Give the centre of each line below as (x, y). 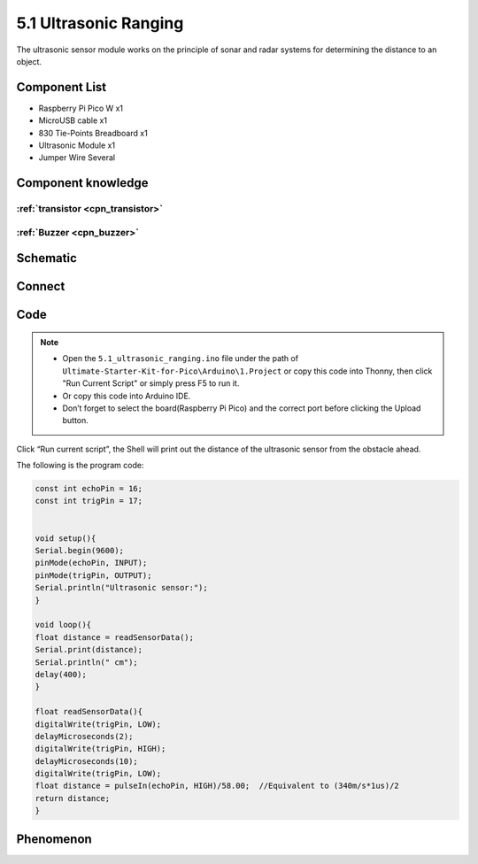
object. (29, 61)
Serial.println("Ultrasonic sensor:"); (121, 588)
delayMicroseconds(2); (84, 736)
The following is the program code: (80, 466)
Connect (41, 286)
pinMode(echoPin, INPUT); (91, 563)
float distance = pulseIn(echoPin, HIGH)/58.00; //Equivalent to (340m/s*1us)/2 (217, 786)
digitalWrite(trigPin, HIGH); (100, 749)
